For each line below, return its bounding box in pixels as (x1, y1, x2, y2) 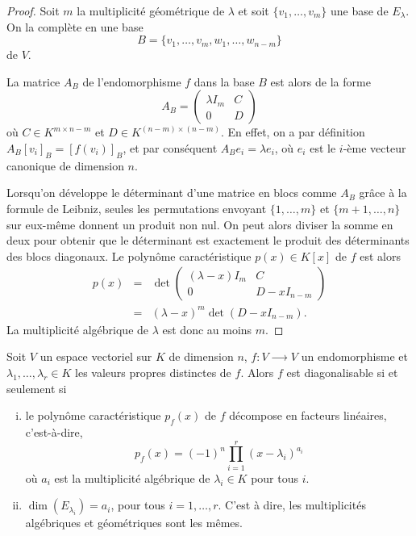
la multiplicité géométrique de (77, 2, 225, 19)
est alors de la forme (270, 73, 371, 90)
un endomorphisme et (301, 348, 409, 365)
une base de (330, 2, 389, 19)
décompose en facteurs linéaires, (229, 407, 387, 424)
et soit (238, 2, 269, 19)
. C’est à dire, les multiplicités (218, 496, 366, 513)
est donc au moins (162, 320, 252, 337)
